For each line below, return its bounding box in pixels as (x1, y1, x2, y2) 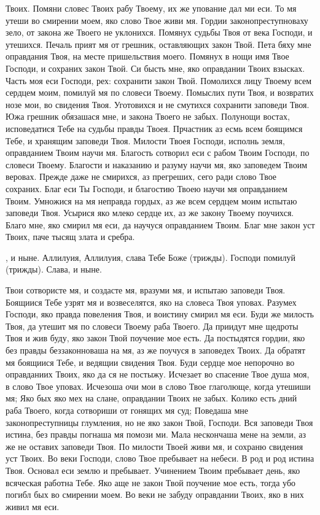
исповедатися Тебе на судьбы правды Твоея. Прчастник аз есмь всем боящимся (6, 122, 303, 134)
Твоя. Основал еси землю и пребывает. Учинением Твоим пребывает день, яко (6, 463, 300, 476)
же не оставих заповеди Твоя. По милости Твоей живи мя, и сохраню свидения (6, 439, 303, 452)
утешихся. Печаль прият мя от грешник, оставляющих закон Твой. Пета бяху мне (6, 37, 311, 50)
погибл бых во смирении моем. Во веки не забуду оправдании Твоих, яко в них (6, 488, 304, 501)
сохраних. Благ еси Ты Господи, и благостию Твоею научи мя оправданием (6, 182, 287, 195)
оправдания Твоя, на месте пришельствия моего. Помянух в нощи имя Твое (6, 50, 289, 63)
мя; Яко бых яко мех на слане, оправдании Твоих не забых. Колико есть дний (6, 392, 297, 405)
